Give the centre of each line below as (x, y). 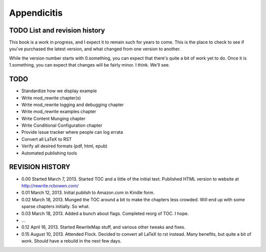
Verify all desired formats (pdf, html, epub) (65, 146)
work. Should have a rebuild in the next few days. (71, 241)
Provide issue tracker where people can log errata (72, 132)
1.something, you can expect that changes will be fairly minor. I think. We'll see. (89, 65)
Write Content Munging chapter (53, 118)
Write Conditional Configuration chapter (62, 125)
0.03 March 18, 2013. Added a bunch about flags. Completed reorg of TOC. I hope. (105, 213)
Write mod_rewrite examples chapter (59, 111)
